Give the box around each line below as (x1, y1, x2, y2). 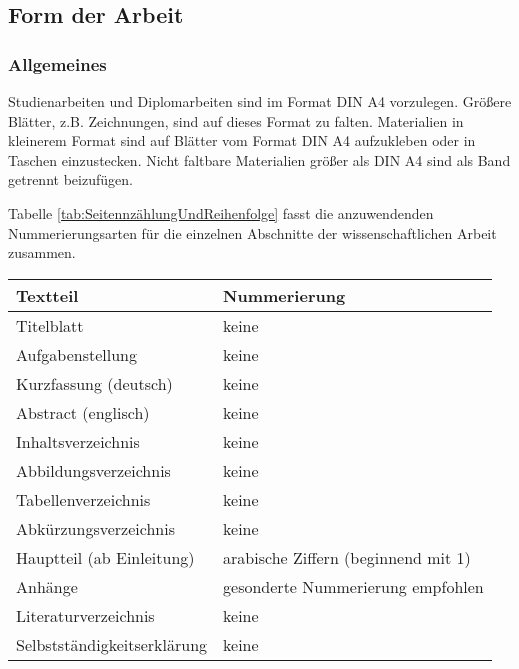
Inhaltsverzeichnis (16, 429, 140, 453)
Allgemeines (8, 51, 107, 76)
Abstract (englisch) (16, 400, 150, 424)
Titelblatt (16, 313, 84, 337)
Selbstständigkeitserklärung (16, 632, 208, 656)
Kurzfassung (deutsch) (16, 371, 173, 395)
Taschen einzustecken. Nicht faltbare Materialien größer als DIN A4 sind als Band (8, 149, 511, 170)
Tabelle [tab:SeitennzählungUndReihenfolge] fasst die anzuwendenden (8, 202, 434, 223)
